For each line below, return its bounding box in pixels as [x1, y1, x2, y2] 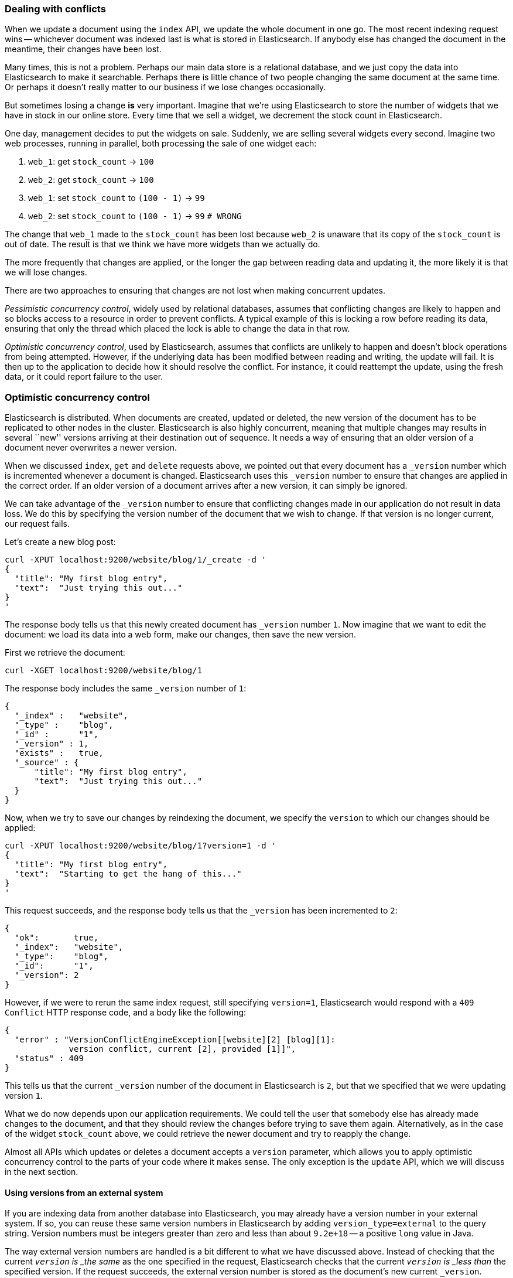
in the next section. [5, 1167, 78, 1177]
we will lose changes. [5, 267, 87, 278]
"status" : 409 [14, 1054, 84, 1064]
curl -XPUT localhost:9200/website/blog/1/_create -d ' [5, 555, 266, 565]
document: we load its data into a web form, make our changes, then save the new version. [5, 629, 357, 640]
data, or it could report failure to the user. [5, 372, 163, 382]
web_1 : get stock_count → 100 [28, 156, 154, 167]
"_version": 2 [14, 970, 79, 980]
